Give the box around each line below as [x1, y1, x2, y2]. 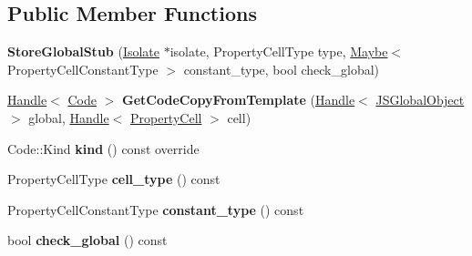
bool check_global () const [7, 230, 168, 250]
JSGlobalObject [375, 90, 465, 109]
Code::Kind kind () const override [7, 138, 200, 158]
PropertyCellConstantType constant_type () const [7, 200, 304, 219]
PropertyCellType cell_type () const [7, 169, 221, 189]
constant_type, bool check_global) [183, 59, 379, 78]
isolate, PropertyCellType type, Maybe [169, 42, 388, 61]
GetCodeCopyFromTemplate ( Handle [122, 90, 355, 109]
